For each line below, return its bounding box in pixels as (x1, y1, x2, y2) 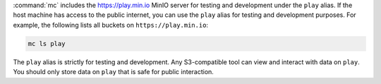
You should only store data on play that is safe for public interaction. (13, 68, 214, 76)
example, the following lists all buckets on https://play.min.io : (13, 20, 208, 29)
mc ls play (28, 40, 66, 47)
